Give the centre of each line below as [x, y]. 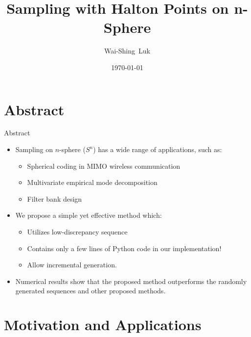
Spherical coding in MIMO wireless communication [104, 166]
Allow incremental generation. [72, 265]
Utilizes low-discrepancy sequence [77, 232]
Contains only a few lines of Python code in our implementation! [124, 248]
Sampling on [34, 149]
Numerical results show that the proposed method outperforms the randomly [131, 281]
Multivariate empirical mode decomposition [92, 182]
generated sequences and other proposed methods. [91, 291]
